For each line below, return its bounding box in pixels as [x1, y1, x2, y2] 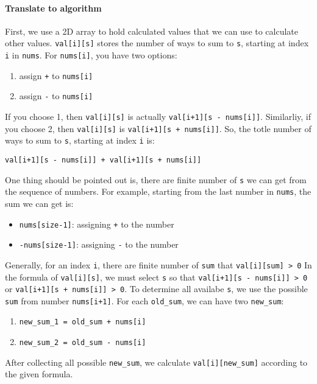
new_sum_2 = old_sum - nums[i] [19, 338, 146, 347]
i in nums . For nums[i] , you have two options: [5, 49, 177, 61]
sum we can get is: [5, 197, 74, 209]
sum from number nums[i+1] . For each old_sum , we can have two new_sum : [5, 294, 284, 307]
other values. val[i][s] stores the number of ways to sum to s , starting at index [5, 37, 309, 49]
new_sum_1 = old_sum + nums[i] [19, 318, 146, 327]
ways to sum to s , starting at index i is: [5, 134, 155, 147]
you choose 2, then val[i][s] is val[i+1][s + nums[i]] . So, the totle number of [5, 122, 312, 134]
